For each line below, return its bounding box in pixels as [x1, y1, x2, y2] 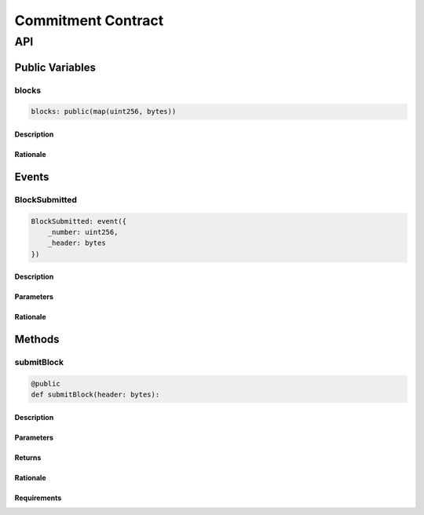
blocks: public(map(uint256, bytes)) [31, 107, 177, 116]
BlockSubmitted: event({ [31, 217, 127, 225]
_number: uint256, [47, 228, 119, 236]
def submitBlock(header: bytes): [31, 390, 160, 400]
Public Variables [14, 60, 96, 74]
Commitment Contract [14, 12, 164, 29]
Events [14, 170, 49, 184]
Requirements [14, 493, 62, 502]
